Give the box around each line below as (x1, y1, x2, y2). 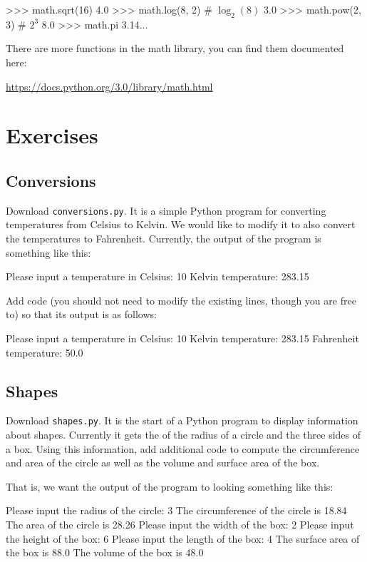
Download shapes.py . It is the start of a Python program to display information (6, 413, 358, 428)
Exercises (6, 121, 98, 150)
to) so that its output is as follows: (6, 307, 157, 322)
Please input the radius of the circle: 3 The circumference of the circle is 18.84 (6, 503, 347, 518)
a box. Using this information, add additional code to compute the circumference (6, 441, 360, 456)
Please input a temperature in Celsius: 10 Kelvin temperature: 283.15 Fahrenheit (6, 330, 359, 345)
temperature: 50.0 (6, 344, 83, 359)
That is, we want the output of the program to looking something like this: (6, 479, 334, 494)
